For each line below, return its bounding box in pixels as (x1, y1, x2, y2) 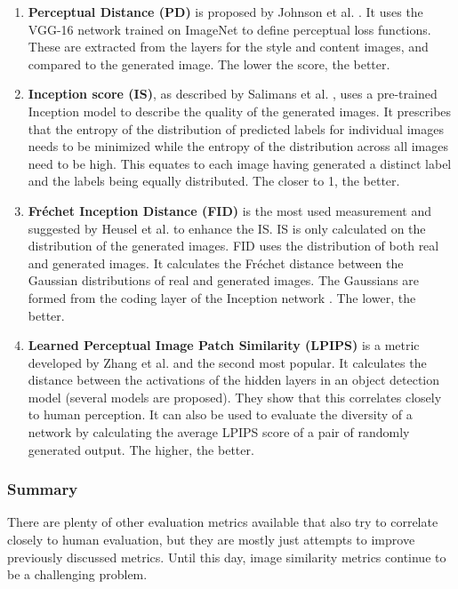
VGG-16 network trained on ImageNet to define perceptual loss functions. (28, 20, 431, 38)
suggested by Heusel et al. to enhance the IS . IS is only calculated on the (28, 219, 426, 237)
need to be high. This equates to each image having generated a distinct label (28, 154, 452, 172)
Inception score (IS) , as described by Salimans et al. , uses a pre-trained (28, 84, 438, 103)
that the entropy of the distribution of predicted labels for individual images (28, 119, 444, 138)
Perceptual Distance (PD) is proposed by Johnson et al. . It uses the (28, 3, 423, 20)
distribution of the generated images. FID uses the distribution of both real (28, 236, 439, 255)
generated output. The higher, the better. (28, 440, 254, 458)
